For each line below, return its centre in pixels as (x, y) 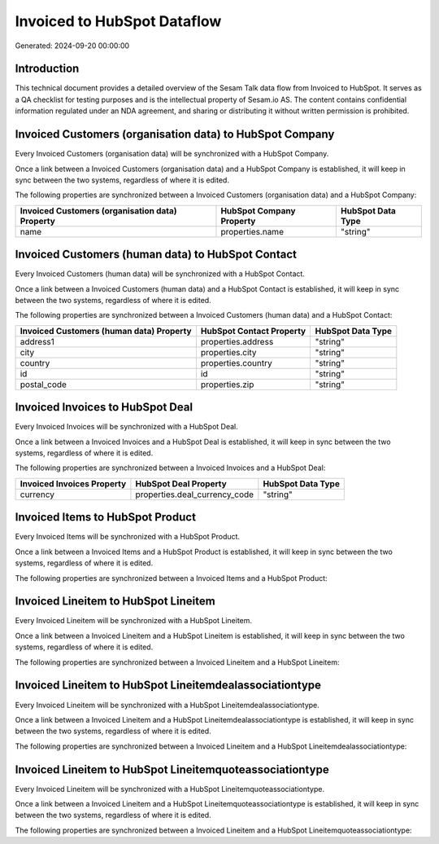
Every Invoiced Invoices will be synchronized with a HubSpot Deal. (127, 427)
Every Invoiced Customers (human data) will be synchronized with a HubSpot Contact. (160, 274)
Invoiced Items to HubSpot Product (106, 517)
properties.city (228, 352)
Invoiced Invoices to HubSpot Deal (104, 407)
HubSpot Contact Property (253, 331)
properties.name (252, 231)
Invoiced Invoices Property (73, 483)
